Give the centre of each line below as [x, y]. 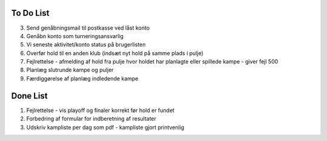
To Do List [30, 13]
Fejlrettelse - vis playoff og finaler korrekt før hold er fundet [101, 110]
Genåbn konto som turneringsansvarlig [75, 36]
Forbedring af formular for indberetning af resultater [91, 119]
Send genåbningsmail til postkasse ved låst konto [88, 28]
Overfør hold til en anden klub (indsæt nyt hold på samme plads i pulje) [115, 53]
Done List [29, 96]
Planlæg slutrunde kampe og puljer [70, 70]
